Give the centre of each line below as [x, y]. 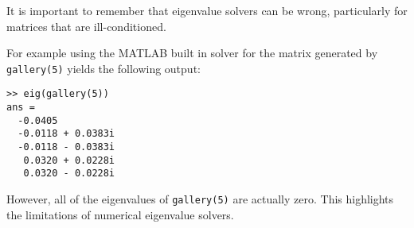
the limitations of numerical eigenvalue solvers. [120, 214]
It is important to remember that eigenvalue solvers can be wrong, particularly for [207, 10]
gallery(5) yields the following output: [103, 68]
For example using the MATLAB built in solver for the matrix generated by [192, 53]
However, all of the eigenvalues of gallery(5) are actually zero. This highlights [200, 199]
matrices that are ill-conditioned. [86, 26]
